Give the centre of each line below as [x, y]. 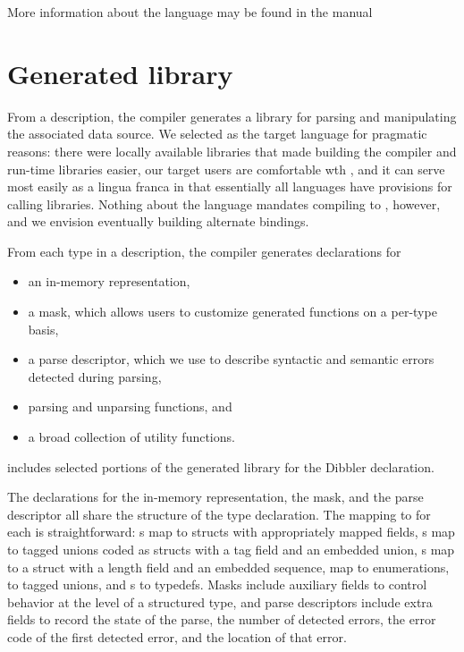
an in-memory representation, [109, 281]
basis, [43, 329]
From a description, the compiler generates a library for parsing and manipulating [232, 116]
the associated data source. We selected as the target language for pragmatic [217, 134]
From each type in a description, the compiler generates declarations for [204, 251]
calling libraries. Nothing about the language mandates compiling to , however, [224, 203]
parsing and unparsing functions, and [130, 406]
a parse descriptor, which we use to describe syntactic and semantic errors [231, 359]
